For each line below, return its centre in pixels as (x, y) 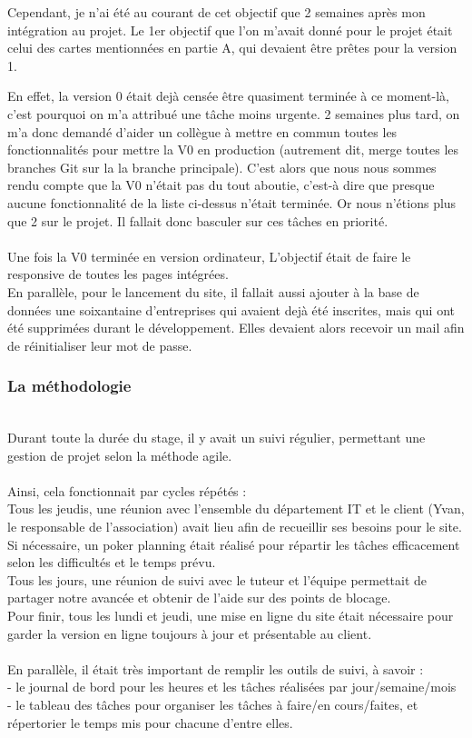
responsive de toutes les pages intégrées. (118, 274)
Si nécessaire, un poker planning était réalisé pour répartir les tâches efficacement (234, 544)
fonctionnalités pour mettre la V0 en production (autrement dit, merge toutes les (233, 150)
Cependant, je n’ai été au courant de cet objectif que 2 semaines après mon (216, 12)
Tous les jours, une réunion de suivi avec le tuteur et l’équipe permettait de (217, 579)
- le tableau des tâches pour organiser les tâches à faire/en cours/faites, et (213, 704)
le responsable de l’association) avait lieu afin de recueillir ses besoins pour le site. (235, 527)
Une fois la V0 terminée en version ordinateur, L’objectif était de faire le (209, 256)
